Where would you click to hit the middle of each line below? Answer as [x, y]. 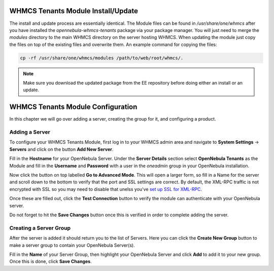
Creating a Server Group [40, 228]
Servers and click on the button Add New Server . [61, 149]
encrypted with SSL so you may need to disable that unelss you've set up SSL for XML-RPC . [106, 189]
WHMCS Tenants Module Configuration [73, 107]
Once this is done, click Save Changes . [50, 261]
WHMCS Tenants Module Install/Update [74, 11]
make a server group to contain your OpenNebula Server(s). [72, 245]
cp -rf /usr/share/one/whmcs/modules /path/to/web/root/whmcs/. [102, 58]
